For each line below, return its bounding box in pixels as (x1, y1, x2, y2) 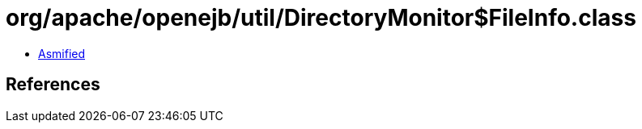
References (6, 74, 100, 95)
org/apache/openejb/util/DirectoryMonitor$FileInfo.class (6, 4, 636, 31)
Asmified (38, 46, 86, 60)
